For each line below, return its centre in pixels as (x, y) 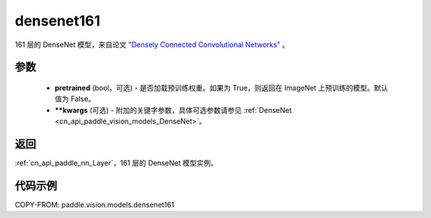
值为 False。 (75, 99)
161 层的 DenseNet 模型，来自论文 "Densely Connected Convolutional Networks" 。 (152, 45)
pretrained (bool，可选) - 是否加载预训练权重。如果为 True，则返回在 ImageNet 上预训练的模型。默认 (221, 88)
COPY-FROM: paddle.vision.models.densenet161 (95, 204)
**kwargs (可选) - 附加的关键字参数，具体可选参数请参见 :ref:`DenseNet (173, 110)
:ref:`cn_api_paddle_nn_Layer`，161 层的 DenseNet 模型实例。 (117, 163)
